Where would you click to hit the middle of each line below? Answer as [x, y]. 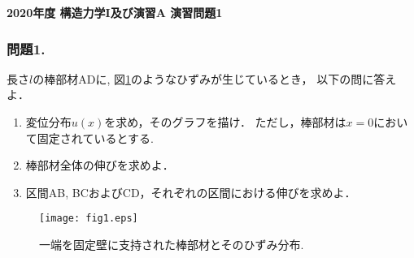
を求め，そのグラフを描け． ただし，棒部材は [225, 122]
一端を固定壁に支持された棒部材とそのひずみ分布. [172, 245]
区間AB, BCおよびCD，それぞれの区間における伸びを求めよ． [191, 192]
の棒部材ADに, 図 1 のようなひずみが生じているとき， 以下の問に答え [215, 78]
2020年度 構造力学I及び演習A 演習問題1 [115, 12]
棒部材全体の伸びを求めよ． [100, 165]
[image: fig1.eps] [89, 219]
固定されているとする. [95, 138]
